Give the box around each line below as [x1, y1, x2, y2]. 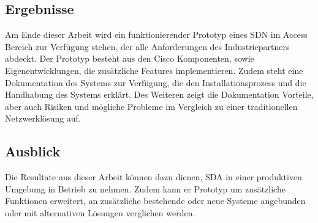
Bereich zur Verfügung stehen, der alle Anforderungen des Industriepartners [5, 40, 290, 53]
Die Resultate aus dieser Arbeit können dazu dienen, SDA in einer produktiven [5, 170, 302, 183]
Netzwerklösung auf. [5, 112, 81, 125]
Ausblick [5, 142, 61, 161]
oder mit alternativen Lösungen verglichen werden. [5, 206, 195, 219]
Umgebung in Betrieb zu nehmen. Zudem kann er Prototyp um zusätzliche [5, 182, 286, 195]
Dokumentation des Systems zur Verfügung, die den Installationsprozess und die [5, 76, 306, 89]
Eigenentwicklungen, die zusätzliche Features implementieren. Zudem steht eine [5, 64, 303, 76]
